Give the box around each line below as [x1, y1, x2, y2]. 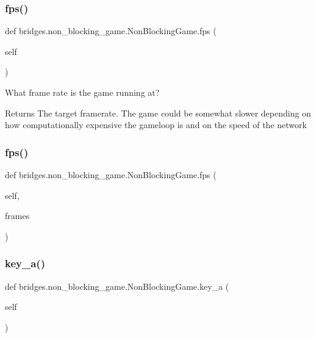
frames [5, 209, 30, 222]
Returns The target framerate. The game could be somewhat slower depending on [5, 106, 311, 119]
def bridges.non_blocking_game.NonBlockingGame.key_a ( [5, 279, 229, 292]
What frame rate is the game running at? [5, 86, 160, 98]
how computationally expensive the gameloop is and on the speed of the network [5, 118, 307, 131]
